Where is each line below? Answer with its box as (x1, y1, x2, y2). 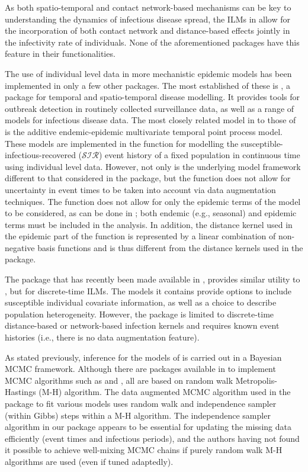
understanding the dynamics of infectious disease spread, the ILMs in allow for (5, 12, 290, 25)
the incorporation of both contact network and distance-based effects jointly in (5, 24, 290, 37)
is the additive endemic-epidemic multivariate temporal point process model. (5, 125, 283, 137)
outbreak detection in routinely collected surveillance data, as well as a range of (5, 102, 294, 114)
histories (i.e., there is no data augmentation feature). (5, 331, 200, 343)
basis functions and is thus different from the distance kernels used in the (37, 241, 303, 253)
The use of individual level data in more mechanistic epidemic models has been (5, 67, 292, 79)
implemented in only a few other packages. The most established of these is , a (5, 79, 290, 91)
